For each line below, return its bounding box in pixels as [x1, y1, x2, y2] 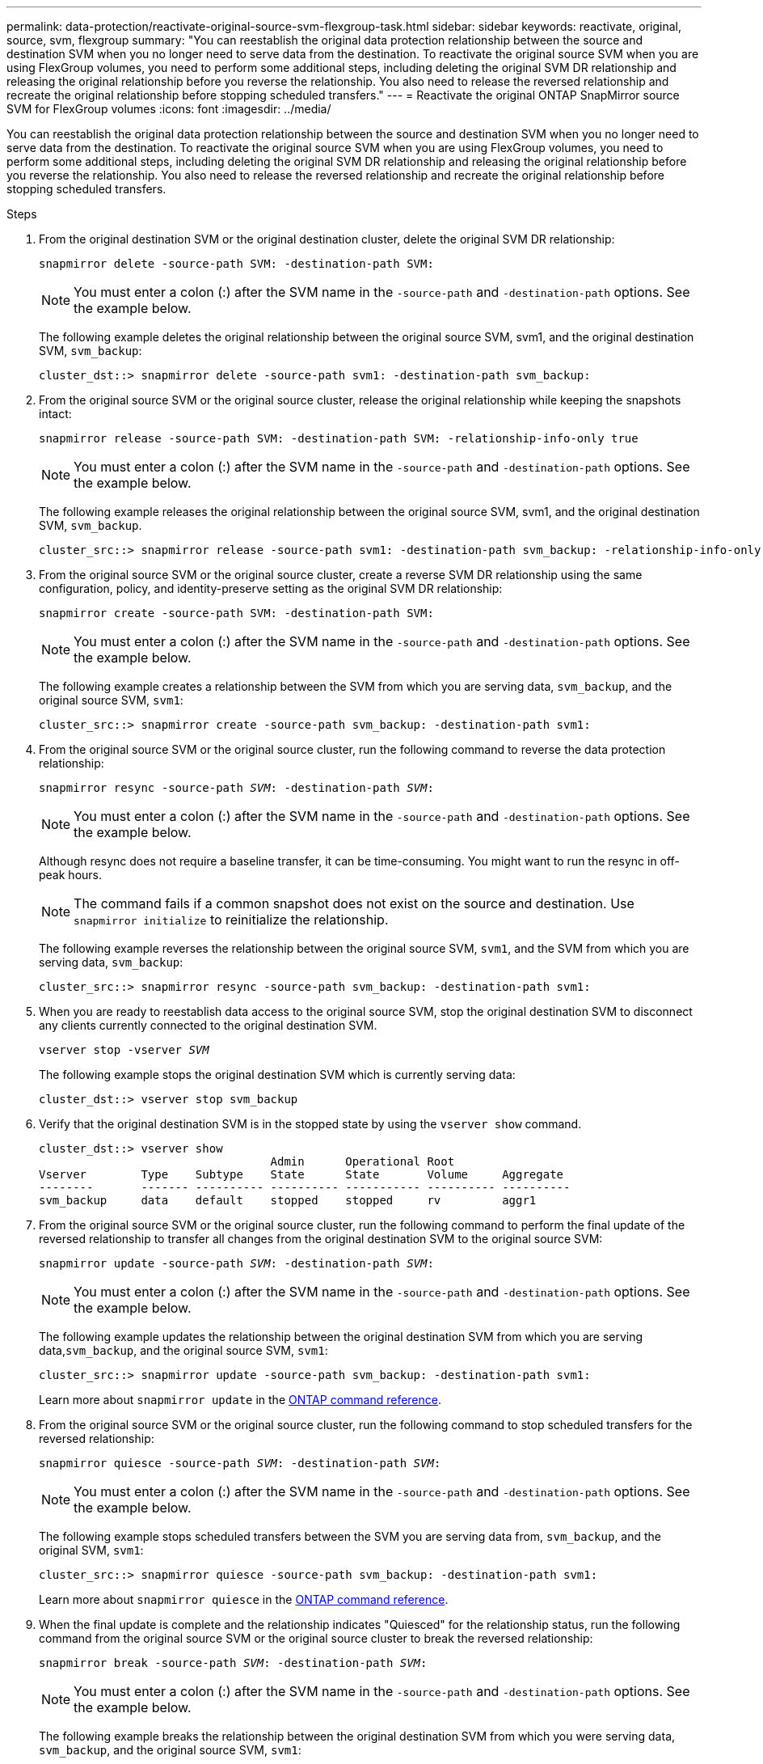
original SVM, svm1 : [39, 1543, 144, 1557]
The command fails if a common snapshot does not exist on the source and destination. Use [74, 895, 634, 912]
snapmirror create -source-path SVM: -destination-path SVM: [39, 607, 434, 620]
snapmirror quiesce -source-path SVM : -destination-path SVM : [39, 1457, 441, 1470]
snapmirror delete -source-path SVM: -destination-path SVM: [39, 257, 434, 270]
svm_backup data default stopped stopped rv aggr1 [39, 1194, 537, 1207]
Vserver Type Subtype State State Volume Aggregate [39, 1168, 564, 1181]
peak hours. [39, 868, 102, 882]
